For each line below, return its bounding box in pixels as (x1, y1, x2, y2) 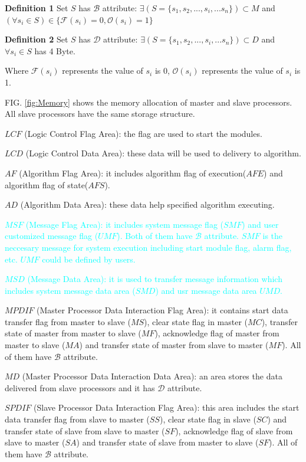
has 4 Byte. (34, 44, 75, 57)
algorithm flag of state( (5, 178, 88, 191)
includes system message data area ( (5, 284, 136, 296)
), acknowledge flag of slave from (175, 424, 293, 437)
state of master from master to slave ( (5, 327, 142, 339)
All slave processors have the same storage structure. (5, 107, 195, 120)
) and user (242, 218, 279, 230)
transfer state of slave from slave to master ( (5, 424, 165, 437)
